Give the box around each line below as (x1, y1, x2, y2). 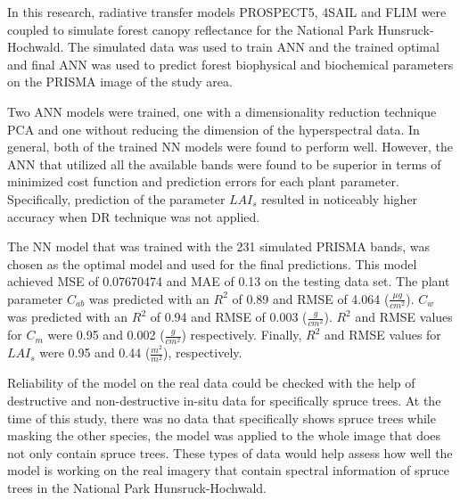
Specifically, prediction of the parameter (7, 189, 226, 208)
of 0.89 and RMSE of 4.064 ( (232, 289, 390, 307)
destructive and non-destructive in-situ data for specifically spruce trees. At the (7, 391, 441, 410)
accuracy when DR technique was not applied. (7, 207, 260, 225)
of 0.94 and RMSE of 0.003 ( (150, 307, 308, 326)
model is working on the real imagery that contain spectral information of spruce (7, 461, 449, 480)
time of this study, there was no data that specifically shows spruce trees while (7, 408, 436, 427)
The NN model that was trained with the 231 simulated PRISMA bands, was (7, 237, 430, 256)
